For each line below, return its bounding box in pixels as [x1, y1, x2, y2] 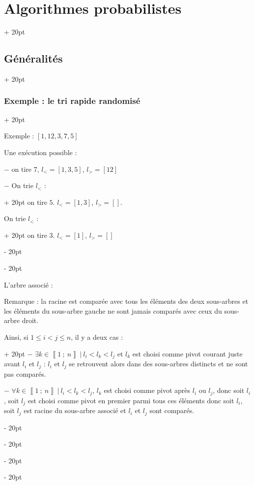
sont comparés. [149, 405, 195, 416]
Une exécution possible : [4, 147, 77, 157]
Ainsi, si [4, 332, 28, 342]
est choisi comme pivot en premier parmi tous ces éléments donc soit [28, 395, 234, 405]
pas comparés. [4, 368, 46, 379]
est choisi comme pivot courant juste [132, 348, 243, 358]
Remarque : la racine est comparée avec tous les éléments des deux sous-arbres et [4, 296, 249, 306]
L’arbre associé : [4, 279, 53, 290]
